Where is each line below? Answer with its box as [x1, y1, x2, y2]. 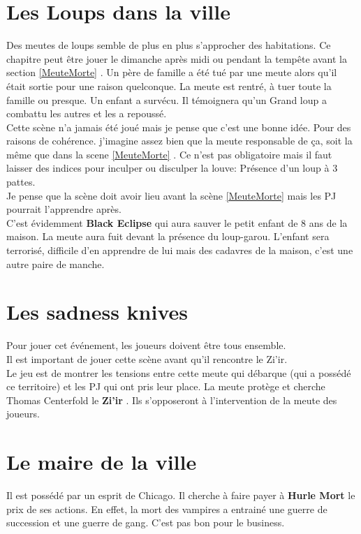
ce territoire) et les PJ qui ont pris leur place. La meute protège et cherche [6, 379, 325, 394]
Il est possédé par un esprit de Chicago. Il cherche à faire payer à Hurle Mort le [6, 488, 355, 503]
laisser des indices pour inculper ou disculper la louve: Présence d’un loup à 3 [6, 161, 338, 175]
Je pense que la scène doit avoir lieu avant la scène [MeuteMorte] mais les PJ [6, 188, 337, 202]
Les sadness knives [6, 297, 189, 326]
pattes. [6, 175, 36, 189]
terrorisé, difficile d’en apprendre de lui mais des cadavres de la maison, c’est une [6, 243, 353, 258]
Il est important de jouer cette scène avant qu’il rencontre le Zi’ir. [6, 351, 288, 366]
